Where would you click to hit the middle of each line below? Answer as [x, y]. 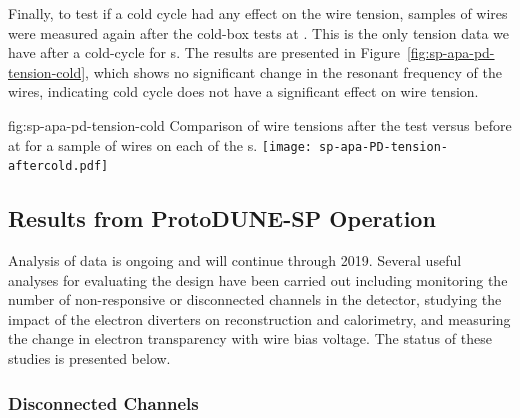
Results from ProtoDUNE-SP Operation [222, 218]
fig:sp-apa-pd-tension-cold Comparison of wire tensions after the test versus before [260, 124]
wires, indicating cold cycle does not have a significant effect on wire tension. [243, 91]
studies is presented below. [89, 358]
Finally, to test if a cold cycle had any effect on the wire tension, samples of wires [258, 13]
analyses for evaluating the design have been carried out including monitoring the [258, 279]
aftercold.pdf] [58, 166]
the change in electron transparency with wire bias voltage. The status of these [250, 338]
